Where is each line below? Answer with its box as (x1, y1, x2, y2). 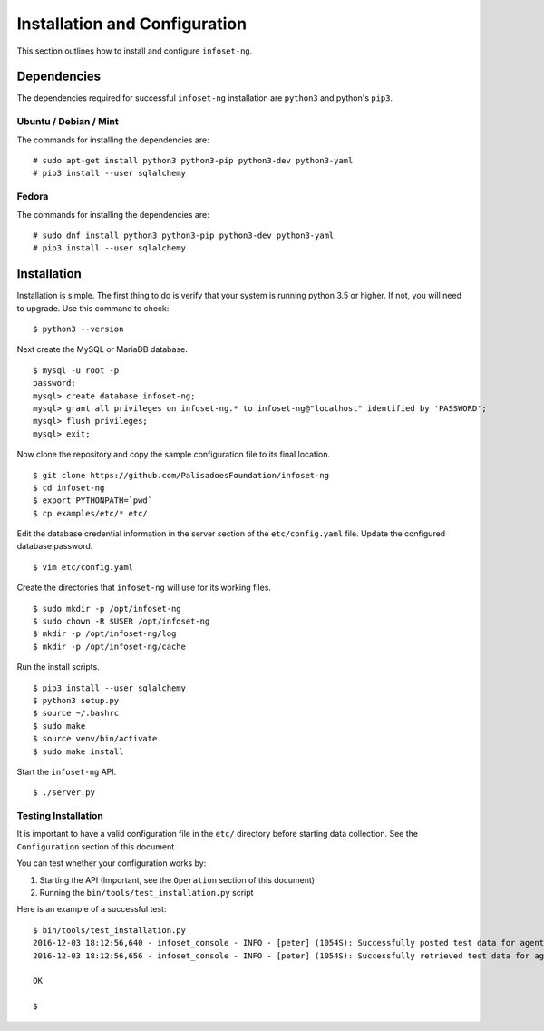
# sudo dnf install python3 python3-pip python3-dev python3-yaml (33, 230, 335, 241)
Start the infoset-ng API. (16, 766, 117, 777)
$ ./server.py (33, 788, 95, 798)
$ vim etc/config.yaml (33, 562, 134, 572)
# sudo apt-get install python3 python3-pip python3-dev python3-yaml (33, 155, 354, 165)
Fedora (16, 191, 49, 203)
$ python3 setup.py (33, 695, 120, 705)
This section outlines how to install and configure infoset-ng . (16, 45, 253, 56)
